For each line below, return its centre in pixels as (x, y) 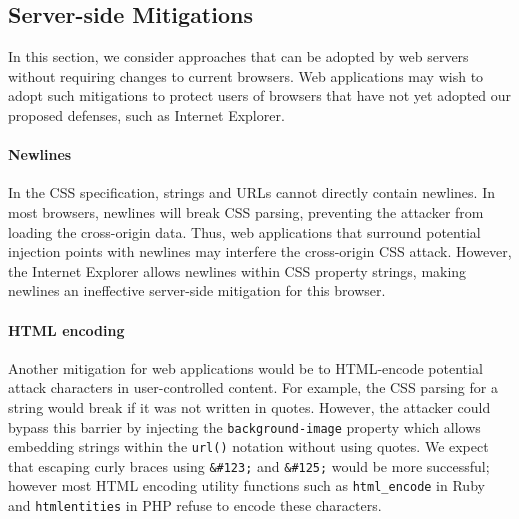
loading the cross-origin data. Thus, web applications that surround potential (244, 231)
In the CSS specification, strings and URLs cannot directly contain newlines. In (251, 192)
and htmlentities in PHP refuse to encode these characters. (195, 505)
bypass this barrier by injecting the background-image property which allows (244, 426)
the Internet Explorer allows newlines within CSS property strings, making (237, 270)
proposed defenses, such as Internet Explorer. (146, 114)
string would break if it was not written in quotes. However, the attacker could (249, 406)
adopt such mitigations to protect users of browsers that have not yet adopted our (260, 95)
